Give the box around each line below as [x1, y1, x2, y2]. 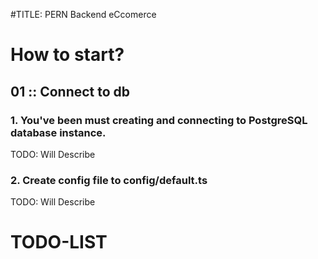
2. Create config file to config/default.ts [10, 173, 208, 187]
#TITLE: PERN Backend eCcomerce [10, 9, 157, 20]
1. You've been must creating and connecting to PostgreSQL [10, 113, 308, 127]
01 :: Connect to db [10, 83, 131, 100]
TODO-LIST [10, 231, 108, 254]
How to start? [10, 44, 125, 66]
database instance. [10, 125, 107, 139]
